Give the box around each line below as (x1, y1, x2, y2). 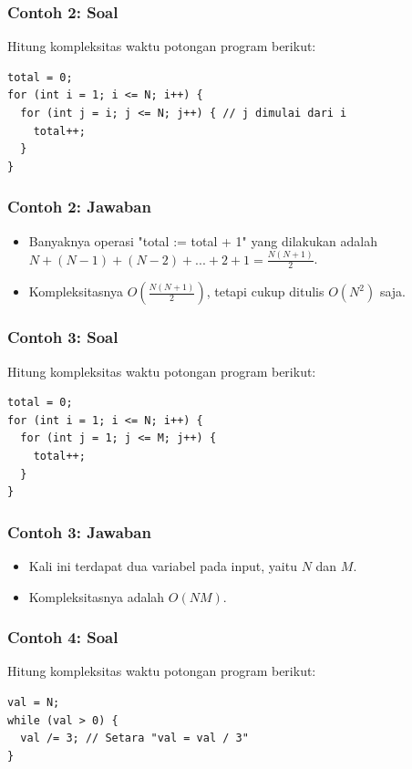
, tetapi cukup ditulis (206, 282, 324, 301)
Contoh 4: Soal (7, 626, 118, 649)
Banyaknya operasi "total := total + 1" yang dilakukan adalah (28, 231, 378, 250)
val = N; (7, 695, 60, 709)
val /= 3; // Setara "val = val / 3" (20, 732, 249, 745)
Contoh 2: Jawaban (7, 195, 151, 218)
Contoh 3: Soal (7, 326, 118, 348)
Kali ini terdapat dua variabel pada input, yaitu (28, 556, 297, 575)
